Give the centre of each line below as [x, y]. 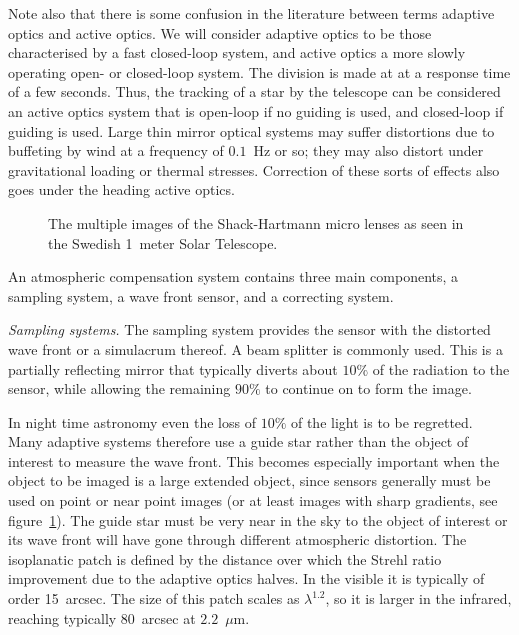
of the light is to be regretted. [381, 421]
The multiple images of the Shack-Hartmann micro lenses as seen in [256, 222]
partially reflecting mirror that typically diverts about [173, 368]
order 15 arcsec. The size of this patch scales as [154, 598]
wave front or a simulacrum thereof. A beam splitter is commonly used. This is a [255, 348]
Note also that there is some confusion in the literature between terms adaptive [251, 13]
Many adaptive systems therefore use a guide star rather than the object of [238, 441]
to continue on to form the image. [368, 388]
